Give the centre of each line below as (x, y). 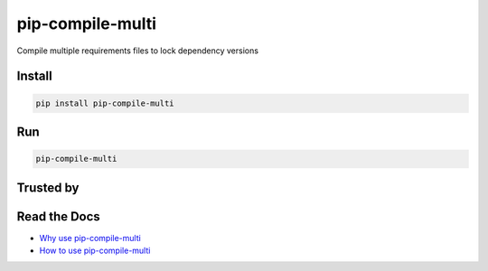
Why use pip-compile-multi (90, 238)
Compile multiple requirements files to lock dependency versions (138, 51)
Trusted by (48, 187)
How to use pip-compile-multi (95, 251)
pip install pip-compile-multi (105, 103)
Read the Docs (59, 216)
